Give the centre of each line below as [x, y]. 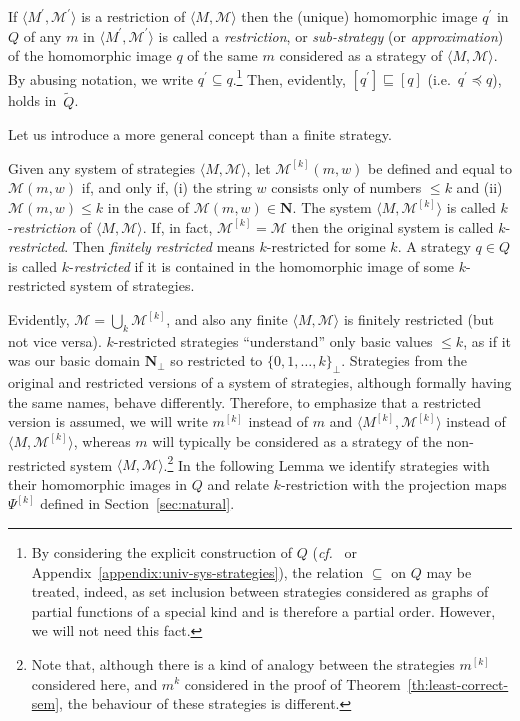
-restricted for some [326, 246]
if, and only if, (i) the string [166, 187]
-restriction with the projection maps [393, 483]
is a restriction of [133, 16]
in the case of [148, 207]
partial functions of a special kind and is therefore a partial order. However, [263, 610]
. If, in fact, [177, 226]
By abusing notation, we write [101, 78]
